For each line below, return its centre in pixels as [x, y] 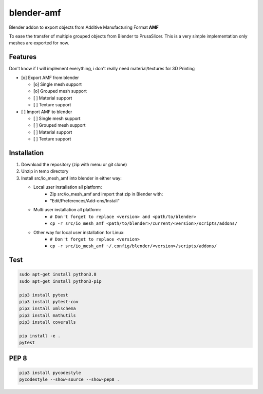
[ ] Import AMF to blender [47, 112]
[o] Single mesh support [58, 84]
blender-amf [35, 13]
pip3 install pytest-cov [49, 302]
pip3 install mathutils [48, 315]
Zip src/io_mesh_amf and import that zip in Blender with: [106, 194]
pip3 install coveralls [48, 322]
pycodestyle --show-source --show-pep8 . [69, 380]
